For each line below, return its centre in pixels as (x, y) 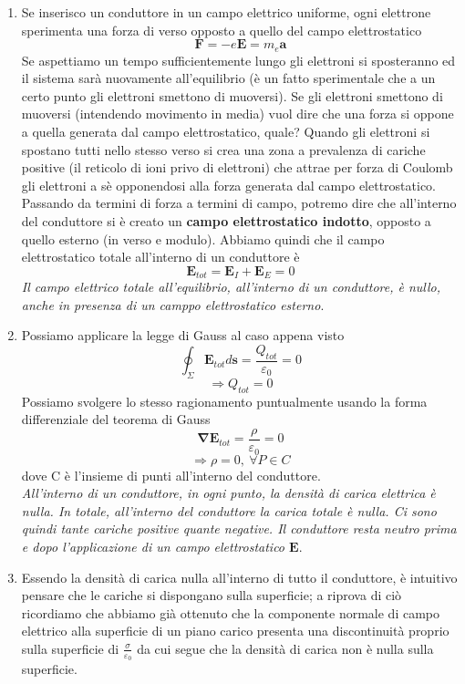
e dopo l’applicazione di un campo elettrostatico (153, 546)
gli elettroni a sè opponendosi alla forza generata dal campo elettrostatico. (229, 185)
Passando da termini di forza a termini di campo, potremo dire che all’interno (239, 203)
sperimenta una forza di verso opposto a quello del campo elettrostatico (222, 30)
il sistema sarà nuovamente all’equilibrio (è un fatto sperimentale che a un (228, 78)
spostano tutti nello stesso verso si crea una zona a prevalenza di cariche (223, 149)
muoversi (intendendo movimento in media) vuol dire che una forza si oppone (238, 114)
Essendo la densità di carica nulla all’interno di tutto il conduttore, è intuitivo (239, 577)
